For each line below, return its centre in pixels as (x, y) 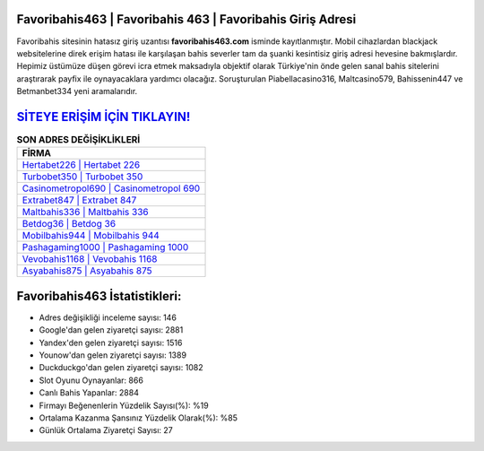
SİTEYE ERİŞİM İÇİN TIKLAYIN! (104, 117)
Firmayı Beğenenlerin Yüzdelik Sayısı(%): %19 (124, 405)
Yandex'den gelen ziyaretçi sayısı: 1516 (111, 343)
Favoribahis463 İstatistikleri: (99, 296)
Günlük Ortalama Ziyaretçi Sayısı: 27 (106, 430)
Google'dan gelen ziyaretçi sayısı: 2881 (111, 330)
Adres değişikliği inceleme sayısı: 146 (108, 317)
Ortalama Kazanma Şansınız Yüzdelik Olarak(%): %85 (138, 418)
